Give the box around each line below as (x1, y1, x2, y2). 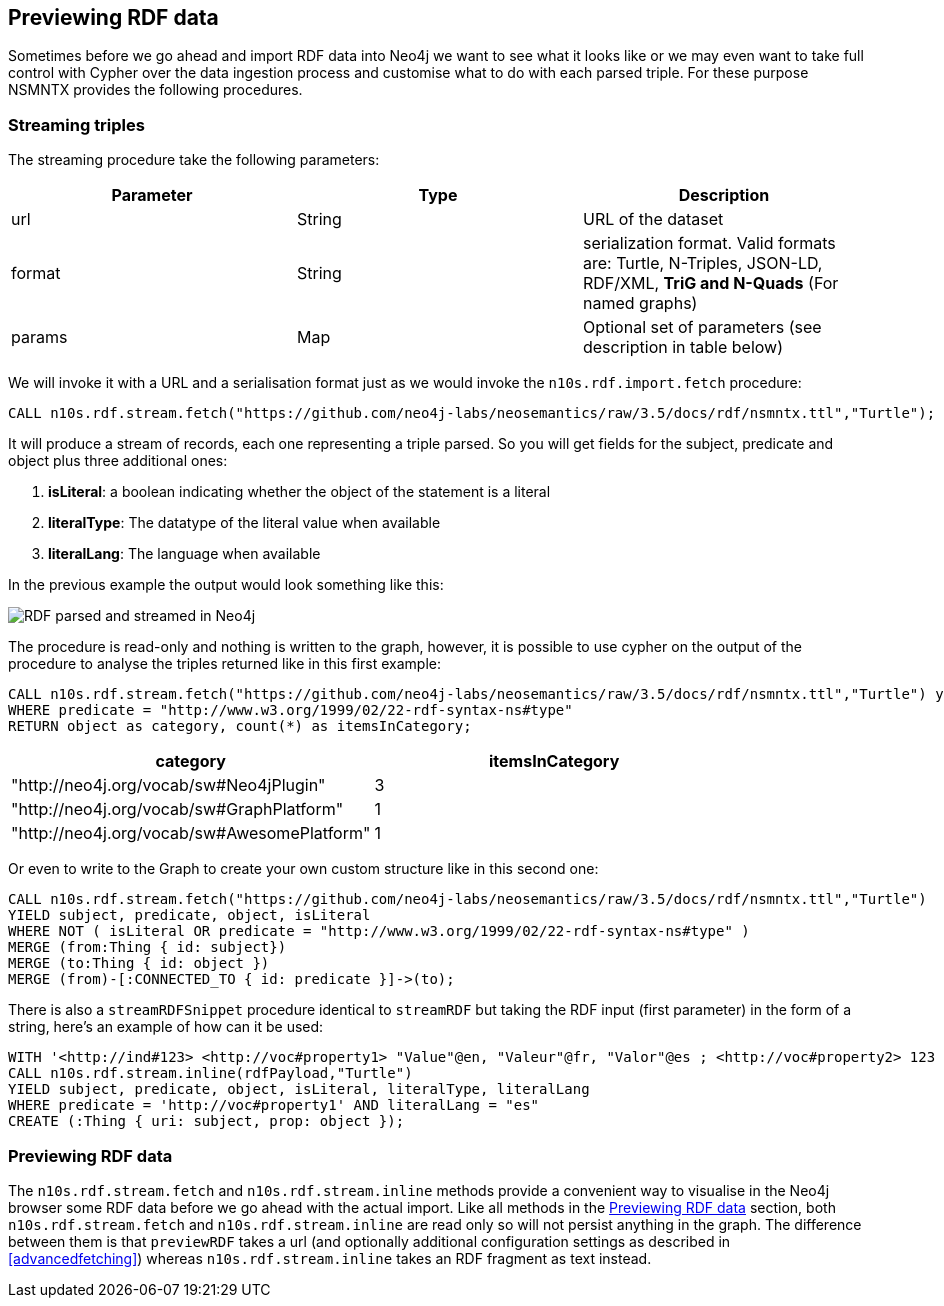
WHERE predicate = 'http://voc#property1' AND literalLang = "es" (8, 1097, 540, 1114)
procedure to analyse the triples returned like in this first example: (8, 655, 441, 673)
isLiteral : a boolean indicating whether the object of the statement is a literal (48, 483, 551, 501)
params (11, 327, 68, 348)
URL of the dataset (582, 209, 724, 230)
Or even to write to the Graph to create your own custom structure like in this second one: (8, 860, 599, 878)
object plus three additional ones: (8, 452, 228, 470)
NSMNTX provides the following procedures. (8, 81, 303, 99)
